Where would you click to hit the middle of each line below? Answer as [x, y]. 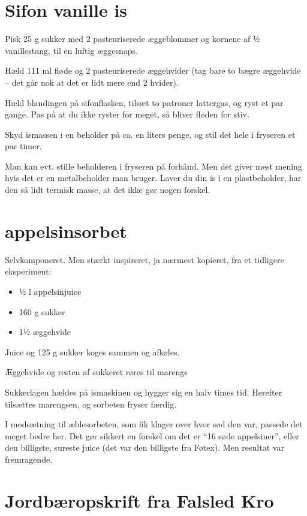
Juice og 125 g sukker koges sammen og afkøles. [92, 351]
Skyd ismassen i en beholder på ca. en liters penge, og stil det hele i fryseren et [150, 134]
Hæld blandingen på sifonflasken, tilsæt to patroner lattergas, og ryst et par [144, 102]
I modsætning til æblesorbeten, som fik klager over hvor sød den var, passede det [154, 424]
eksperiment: [28, 271]
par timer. [23, 146]
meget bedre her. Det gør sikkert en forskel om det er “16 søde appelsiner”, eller [152, 435]
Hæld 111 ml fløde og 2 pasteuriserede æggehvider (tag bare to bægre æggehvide [153, 70]
